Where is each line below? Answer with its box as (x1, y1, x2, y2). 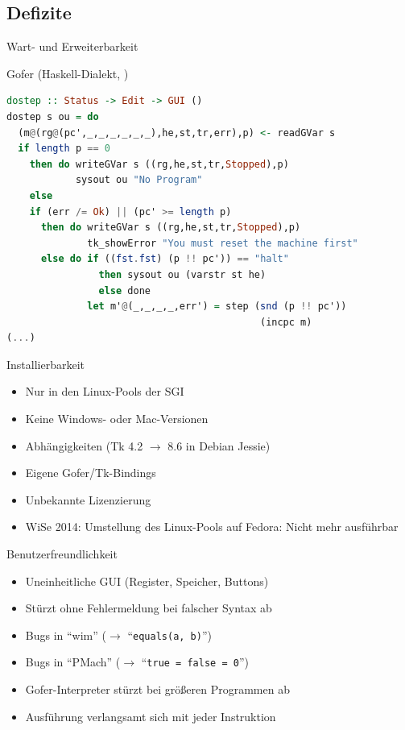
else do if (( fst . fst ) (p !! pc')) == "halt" (40, 253, 289, 265)
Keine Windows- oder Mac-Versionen (25, 410, 209, 427)
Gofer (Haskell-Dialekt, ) (6, 64, 129, 81)
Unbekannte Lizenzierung (25, 491, 151, 508)
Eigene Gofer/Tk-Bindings (25, 464, 156, 481)
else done (98, 284, 151, 297)
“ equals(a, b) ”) (127, 626, 212, 643)
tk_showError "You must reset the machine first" (87, 237, 358, 249)
